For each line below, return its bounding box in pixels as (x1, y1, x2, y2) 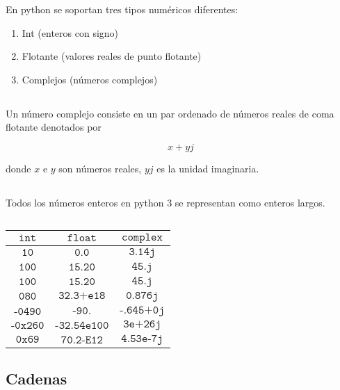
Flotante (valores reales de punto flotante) (22, 49, 202, 63)
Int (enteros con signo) (22, 25, 119, 40)
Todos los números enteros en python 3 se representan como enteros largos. (6, 195, 325, 209)
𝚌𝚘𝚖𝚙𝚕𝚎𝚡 (122, 231, 163, 243)
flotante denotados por (6, 120, 102, 134)
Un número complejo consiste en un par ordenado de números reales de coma (6, 106, 334, 120)
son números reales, (58, 161, 142, 175)
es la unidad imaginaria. (156, 161, 259, 175)
